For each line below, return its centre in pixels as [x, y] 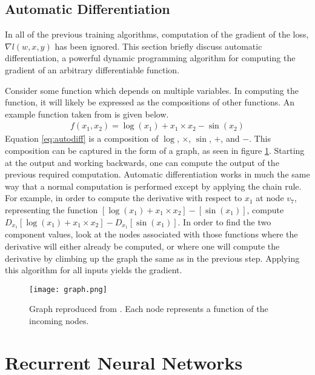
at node [270, 198]
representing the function [51, 209]
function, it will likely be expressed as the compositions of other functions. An [150, 102]
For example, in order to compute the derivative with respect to [124, 198]
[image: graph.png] [68, 289]
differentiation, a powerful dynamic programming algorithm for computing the [150, 58]
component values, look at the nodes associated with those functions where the [151, 234]
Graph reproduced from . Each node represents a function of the [149, 309]
